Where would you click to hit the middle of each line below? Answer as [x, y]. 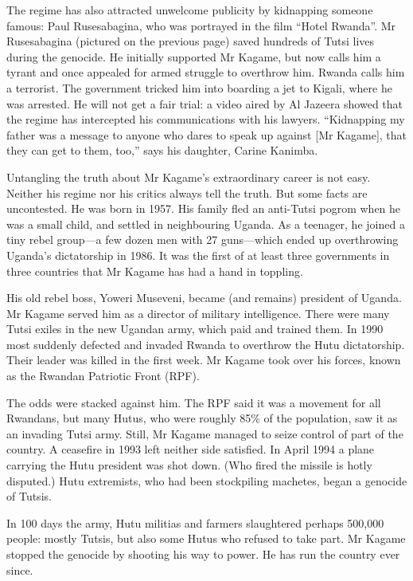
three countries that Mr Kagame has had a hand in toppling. [155, 271]
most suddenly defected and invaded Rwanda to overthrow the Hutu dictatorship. [206, 344]
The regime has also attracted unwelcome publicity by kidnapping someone [190, 10]
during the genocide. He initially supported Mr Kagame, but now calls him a [194, 56]
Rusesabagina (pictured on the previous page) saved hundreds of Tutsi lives [191, 41]
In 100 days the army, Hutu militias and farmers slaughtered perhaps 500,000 [195, 522]
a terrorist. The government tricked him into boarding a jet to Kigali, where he [199, 87]
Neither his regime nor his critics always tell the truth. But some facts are [187, 192]
